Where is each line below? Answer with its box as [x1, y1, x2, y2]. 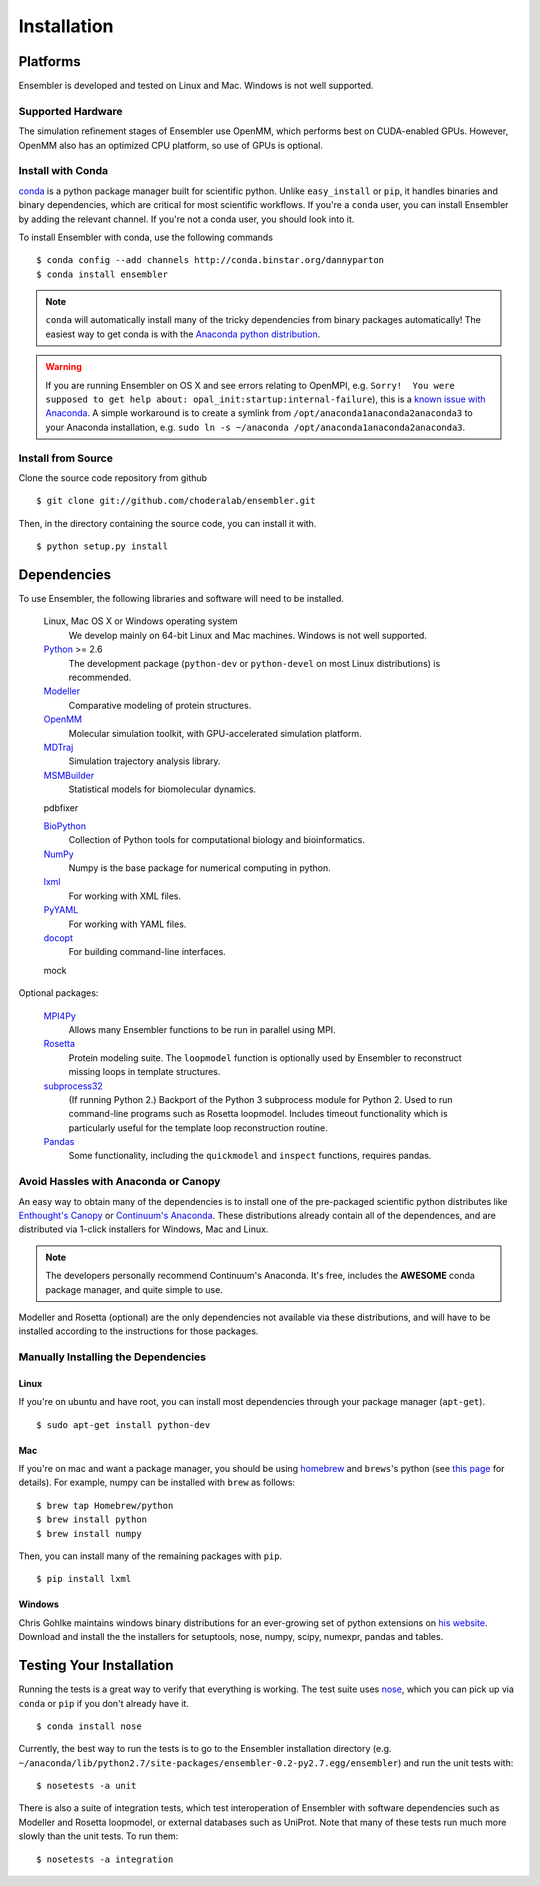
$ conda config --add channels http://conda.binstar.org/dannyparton [36, 255, 385, 266]
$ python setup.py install [36, 541, 169, 552]
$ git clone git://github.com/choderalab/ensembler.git [36, 495, 316, 507]
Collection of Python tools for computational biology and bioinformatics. [68, 834, 365, 846]
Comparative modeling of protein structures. [68, 699, 252, 711]
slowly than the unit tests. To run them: [18, 1830, 179, 1842]
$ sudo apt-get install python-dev [36, 1419, 211, 1430]
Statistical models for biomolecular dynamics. [68, 783, 257, 795]
